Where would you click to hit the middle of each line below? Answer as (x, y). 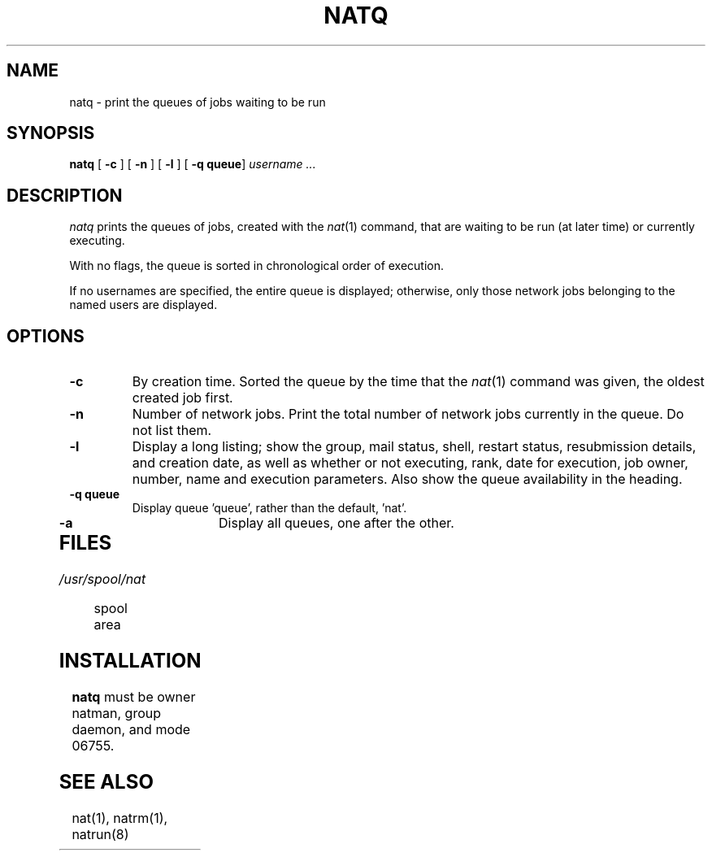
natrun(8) (100, 834)
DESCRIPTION (65, 195)
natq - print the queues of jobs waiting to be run (198, 102)
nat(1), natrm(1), (120, 818)
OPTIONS (46, 336)
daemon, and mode (131, 729)
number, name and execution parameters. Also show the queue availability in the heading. (407, 479)
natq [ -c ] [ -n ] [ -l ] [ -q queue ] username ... (193, 164)
